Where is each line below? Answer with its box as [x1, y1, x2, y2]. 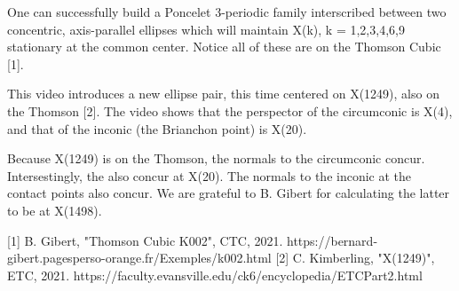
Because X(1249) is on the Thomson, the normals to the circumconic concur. [7, 149, 425, 168]
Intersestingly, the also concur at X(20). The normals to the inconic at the [7, 166, 412, 185]
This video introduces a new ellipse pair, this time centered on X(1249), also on [7, 84, 439, 103]
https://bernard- [286, 231, 378, 249]
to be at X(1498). [7, 201, 102, 219]
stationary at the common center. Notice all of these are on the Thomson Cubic [7, 37, 441, 56]
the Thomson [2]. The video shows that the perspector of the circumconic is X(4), [7, 101, 453, 120]
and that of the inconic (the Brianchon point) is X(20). [7, 119, 307, 138]
